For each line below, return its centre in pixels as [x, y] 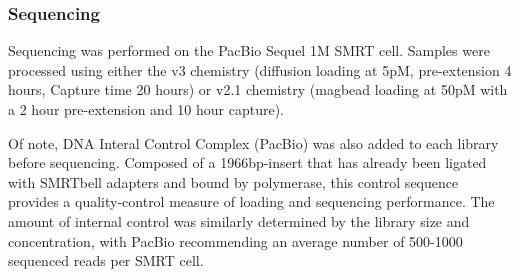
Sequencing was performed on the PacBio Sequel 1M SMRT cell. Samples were [249, 50]
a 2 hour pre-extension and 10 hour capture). [146, 109]
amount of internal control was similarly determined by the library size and [239, 220]
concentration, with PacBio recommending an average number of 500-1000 [235, 240]
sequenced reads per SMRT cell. [106, 260]
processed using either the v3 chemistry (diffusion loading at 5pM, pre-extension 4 [260, 69]
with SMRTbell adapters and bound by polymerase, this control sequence [233, 181]
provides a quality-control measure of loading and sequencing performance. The [251, 201]
